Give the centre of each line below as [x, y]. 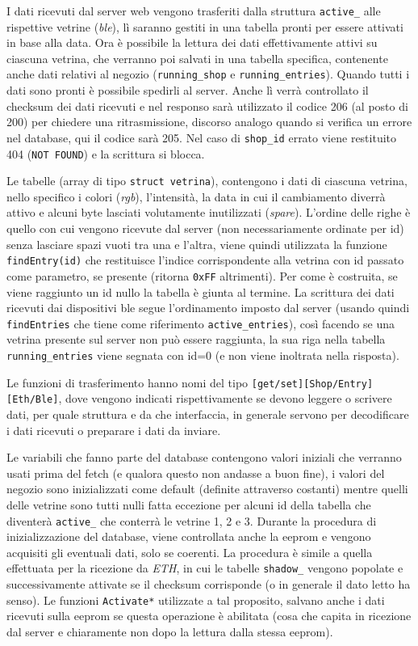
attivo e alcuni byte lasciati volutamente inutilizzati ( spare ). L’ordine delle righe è [209, 212]
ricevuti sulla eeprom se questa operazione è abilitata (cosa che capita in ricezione [209, 616]
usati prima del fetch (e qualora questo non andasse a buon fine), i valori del [196, 473]
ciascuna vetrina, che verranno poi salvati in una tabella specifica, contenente [197, 58]
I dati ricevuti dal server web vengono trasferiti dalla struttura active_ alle [194, 11]
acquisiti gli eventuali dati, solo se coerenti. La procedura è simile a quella [190, 552]
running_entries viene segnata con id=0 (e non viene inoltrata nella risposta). [203, 355]
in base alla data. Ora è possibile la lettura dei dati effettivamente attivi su [192, 42]
